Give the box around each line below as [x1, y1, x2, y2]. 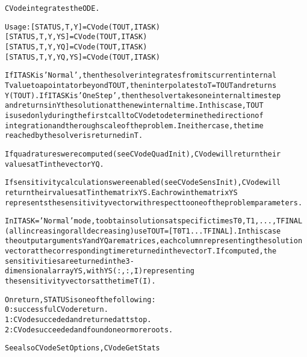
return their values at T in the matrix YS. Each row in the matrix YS [5, 188, 238, 197]
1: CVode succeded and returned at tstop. [5, 315, 152, 324]
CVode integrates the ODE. [5, 4, 100, 13]
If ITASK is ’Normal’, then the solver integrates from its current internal [5, 71, 277, 80]
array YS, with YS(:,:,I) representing [52, 267, 195, 276]
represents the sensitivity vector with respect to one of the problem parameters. [5, 198, 303, 207]
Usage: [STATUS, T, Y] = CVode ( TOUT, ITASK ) [5, 22, 160, 31]
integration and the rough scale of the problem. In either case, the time [5, 121, 264, 130]
